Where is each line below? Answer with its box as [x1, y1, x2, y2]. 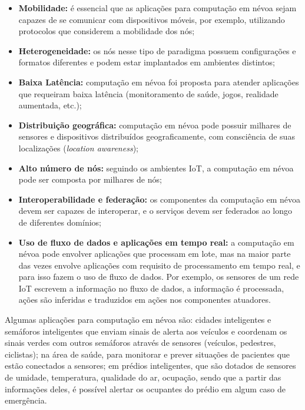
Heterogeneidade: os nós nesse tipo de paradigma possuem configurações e [18, 44, 296, 57]
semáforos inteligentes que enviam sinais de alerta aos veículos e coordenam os [5, 325, 287, 337]
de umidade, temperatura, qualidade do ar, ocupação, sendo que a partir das [5, 371, 281, 383]
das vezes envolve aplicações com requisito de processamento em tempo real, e [18, 259, 300, 271]
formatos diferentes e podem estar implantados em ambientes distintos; [18, 56, 275, 68]
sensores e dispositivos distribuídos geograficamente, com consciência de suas [18, 130, 295, 143]
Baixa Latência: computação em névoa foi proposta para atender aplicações [18, 75, 299, 88]
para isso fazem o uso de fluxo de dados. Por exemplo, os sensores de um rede [18, 270, 299, 283]
